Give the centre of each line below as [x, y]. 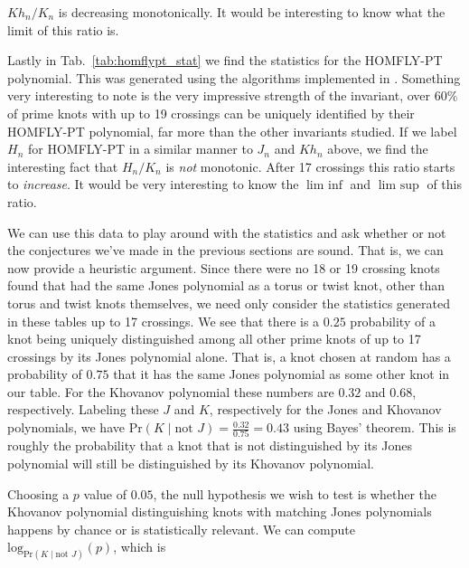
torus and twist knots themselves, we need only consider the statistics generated [229, 303]
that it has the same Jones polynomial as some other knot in [281, 374]
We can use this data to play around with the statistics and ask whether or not [227, 232]
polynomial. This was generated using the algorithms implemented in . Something [234, 77]
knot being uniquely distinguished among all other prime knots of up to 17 [214, 339]
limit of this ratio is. [63, 29]
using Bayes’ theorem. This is [375, 427]
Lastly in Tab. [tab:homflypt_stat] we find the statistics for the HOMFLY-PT [225, 60]
